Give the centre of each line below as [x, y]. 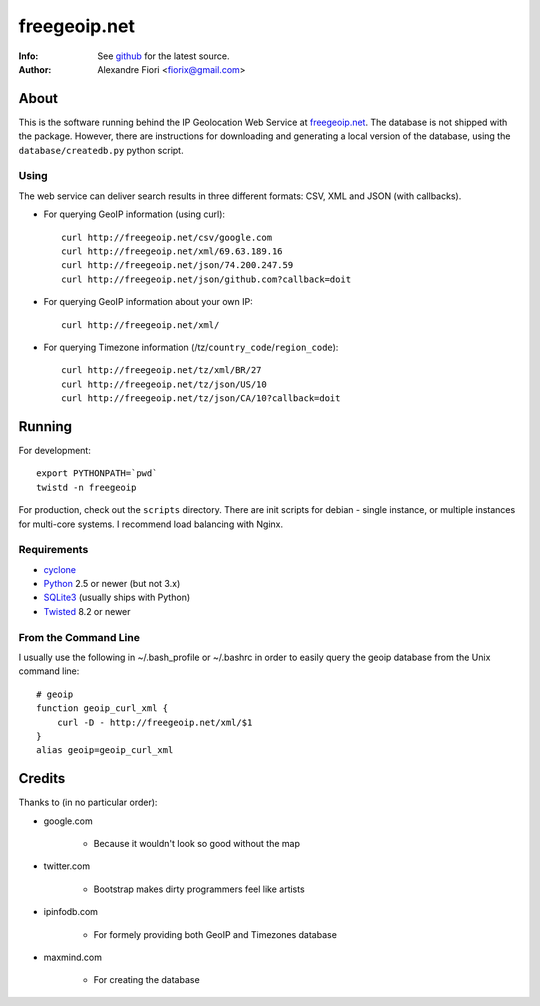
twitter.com [66, 866]
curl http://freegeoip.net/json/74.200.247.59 [177, 265]
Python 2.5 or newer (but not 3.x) [112, 584]
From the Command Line [79, 637]
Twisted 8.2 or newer [87, 611]
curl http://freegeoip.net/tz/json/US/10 [164, 384]
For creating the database [146, 980]
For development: [55, 450]
